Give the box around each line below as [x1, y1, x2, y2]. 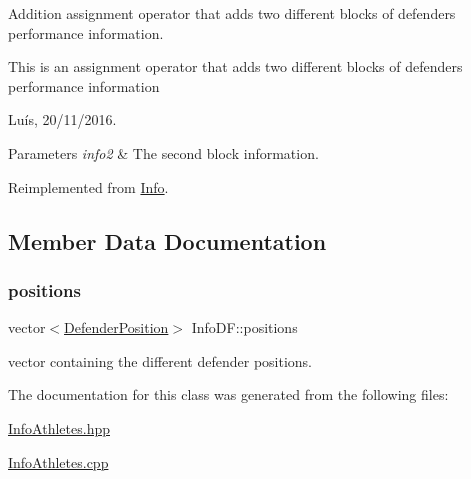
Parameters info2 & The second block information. [8, 142, 319, 163]
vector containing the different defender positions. [8, 350, 313, 371]
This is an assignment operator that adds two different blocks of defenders [8, 56, 463, 77]
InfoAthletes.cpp [8, 451, 109, 472]
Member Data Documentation [8, 225, 327, 256]
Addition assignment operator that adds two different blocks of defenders [8, 3, 456, 23]
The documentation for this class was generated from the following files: [8, 384, 449, 405]
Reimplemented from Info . [8, 176, 169, 197]
